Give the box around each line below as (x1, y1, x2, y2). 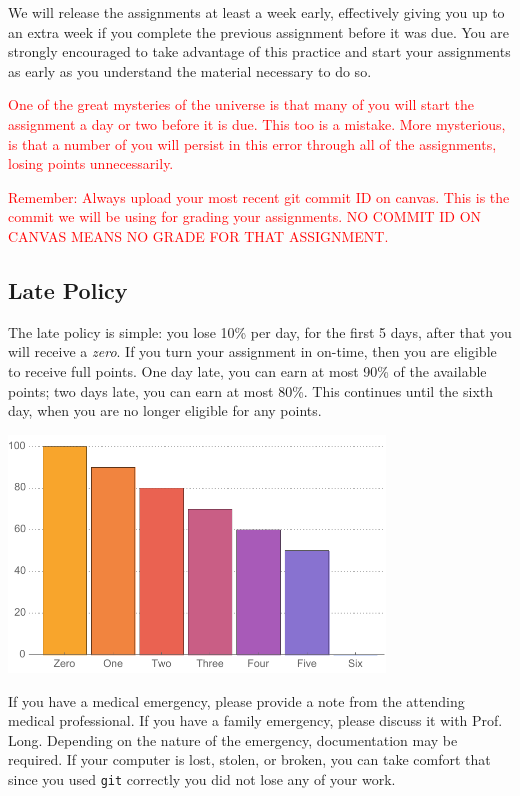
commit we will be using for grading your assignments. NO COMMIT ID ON (8, 206, 482, 227)
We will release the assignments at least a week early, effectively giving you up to (8, 2, 505, 22)
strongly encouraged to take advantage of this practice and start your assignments (8, 41, 511, 62)
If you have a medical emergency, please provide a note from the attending (8, 690, 465, 711)
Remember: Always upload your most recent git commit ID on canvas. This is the (8, 186, 510, 207)
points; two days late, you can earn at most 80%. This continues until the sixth (8, 380, 494, 401)
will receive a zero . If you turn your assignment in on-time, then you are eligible (8, 341, 497, 362)
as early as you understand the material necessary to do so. (8, 60, 372, 81)
